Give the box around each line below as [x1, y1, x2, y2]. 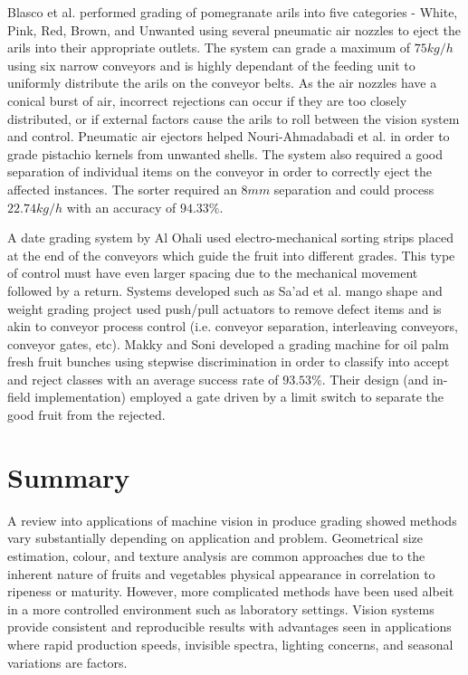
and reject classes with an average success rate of [7, 369, 279, 388]
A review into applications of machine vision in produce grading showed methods [7, 510, 457, 529]
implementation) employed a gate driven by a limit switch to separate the [34, 387, 444, 406]
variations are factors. [7, 652, 128, 671]
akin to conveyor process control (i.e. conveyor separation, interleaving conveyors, [7, 317, 458, 336]
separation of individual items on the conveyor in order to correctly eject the [7, 162, 432, 181]
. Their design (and [321, 369, 429, 388]
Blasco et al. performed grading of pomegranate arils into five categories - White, [7, 3, 458, 21]
